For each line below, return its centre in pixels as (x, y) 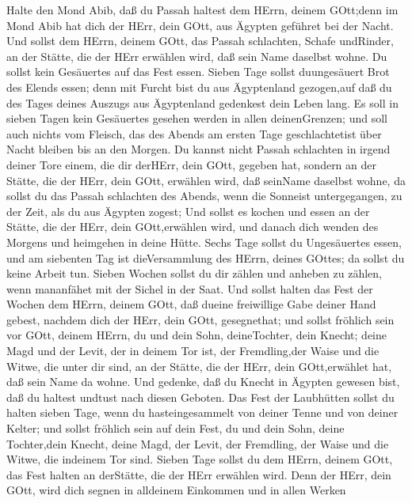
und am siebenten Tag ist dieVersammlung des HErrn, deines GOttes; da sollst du (206, 257)
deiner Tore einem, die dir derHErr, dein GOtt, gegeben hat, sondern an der (191, 164)
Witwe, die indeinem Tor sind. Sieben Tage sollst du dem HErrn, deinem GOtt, (200, 459)
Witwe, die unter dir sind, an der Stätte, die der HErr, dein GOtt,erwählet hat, (199, 366)
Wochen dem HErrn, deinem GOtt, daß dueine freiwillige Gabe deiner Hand (191, 304)
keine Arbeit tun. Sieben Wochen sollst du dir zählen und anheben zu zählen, (194, 273)
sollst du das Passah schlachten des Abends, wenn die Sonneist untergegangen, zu (204, 196)
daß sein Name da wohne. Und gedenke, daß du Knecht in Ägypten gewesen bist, (203, 382)
